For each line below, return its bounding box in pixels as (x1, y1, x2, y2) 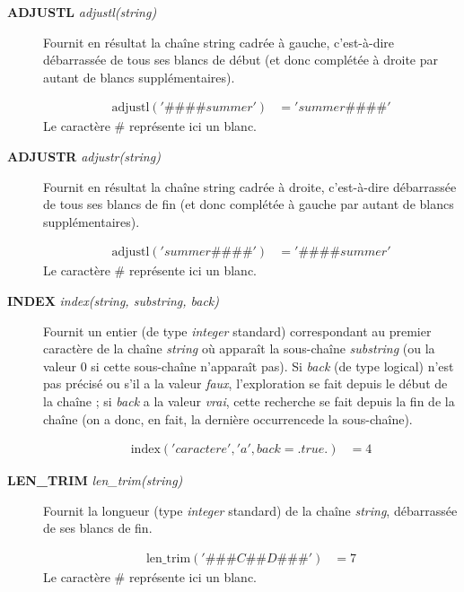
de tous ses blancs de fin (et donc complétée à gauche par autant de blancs (43, 195, 454, 213)
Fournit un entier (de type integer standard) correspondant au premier (43, 321, 432, 340)
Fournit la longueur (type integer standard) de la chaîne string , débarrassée (43, 501, 458, 519)
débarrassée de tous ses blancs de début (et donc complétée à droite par (43, 50, 439, 69)
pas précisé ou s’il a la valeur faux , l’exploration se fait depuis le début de (43, 374, 448, 393)
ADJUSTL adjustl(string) (7, 3, 157, 21)
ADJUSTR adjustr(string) (7, 147, 161, 165)
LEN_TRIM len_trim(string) (7, 471, 183, 490)
